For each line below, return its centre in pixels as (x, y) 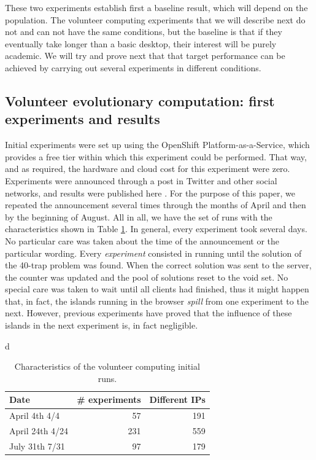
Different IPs (177, 400)
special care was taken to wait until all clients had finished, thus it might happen (157, 289)
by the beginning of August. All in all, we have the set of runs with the (139, 216)
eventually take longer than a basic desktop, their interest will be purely (141, 43)
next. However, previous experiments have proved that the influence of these (148, 313)
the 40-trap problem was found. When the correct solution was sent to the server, (158, 265)
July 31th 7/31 (37, 446)
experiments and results (83, 119)
